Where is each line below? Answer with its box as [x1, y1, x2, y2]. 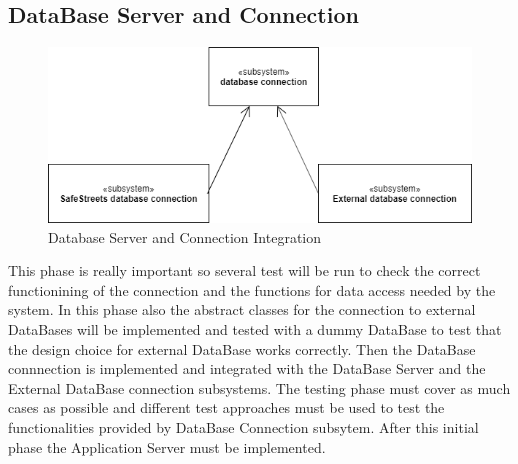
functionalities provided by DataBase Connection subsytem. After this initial [8, 417, 479, 438]
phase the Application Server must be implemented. [8, 436, 326, 457]
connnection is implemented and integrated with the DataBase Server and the [8, 358, 486, 379]
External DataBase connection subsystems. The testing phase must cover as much [8, 377, 511, 398]
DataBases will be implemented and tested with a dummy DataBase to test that [8, 319, 502, 340]
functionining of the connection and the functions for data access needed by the [8, 279, 496, 300]
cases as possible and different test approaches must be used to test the [8, 397, 445, 418]
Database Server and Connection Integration [48, 226, 322, 247]
